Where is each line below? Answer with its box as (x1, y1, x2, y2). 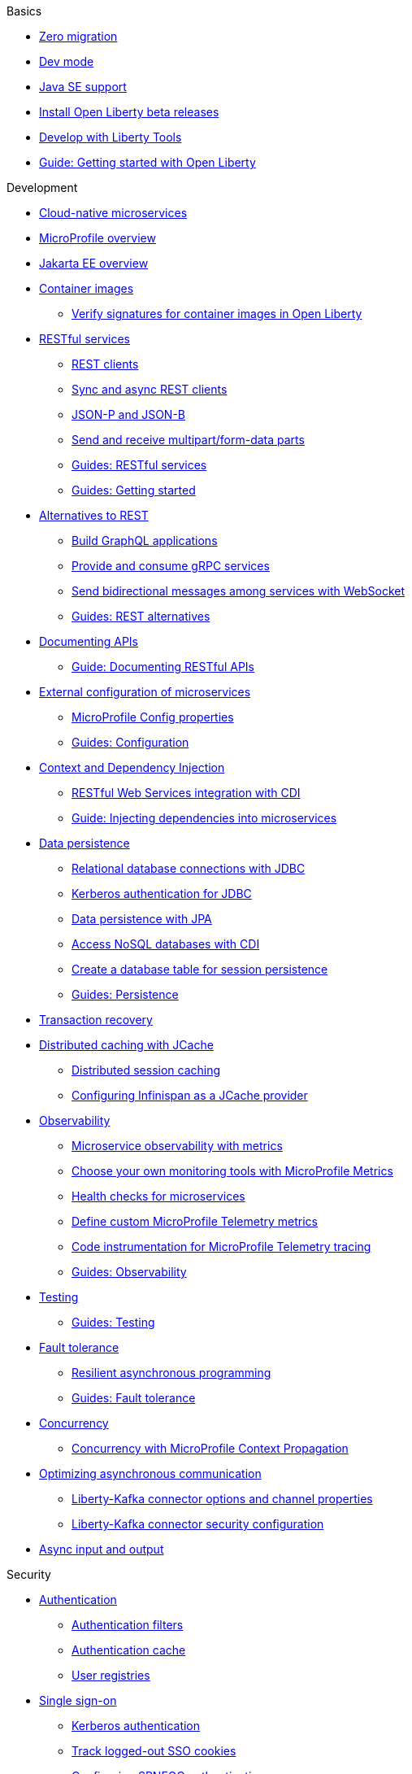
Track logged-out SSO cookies (72, 1744, 236, 1758)
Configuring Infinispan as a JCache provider (72, 1088, 308, 1102)
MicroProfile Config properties (72, 710, 234, 724)
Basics (7, 4, 42, 18)
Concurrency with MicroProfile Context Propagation (72, 1441, 349, 1455)
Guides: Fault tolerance (72, 1391, 196, 1405)
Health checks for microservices (72, 1189, 245, 1203)
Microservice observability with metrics (72, 1139, 283, 1153)
